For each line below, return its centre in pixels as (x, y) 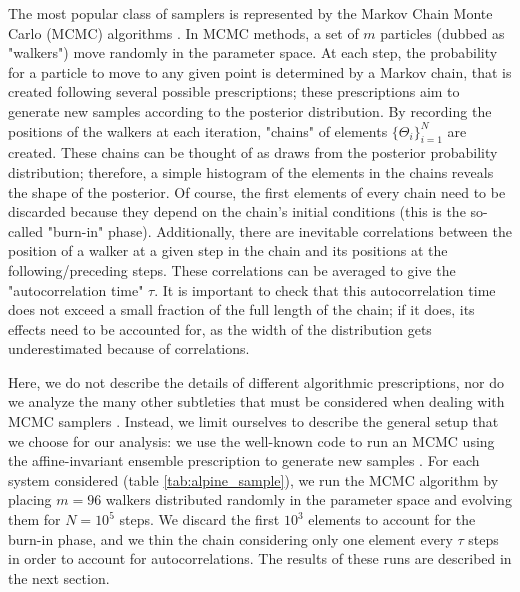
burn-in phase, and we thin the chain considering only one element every (230, 538)
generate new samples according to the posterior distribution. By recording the (250, 110)
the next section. (59, 577)
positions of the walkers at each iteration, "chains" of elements (198, 130)
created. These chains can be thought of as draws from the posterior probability (253, 152)
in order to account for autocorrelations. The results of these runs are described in (260, 558)
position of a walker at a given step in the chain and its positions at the (228, 250)
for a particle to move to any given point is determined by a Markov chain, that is (260, 71)
